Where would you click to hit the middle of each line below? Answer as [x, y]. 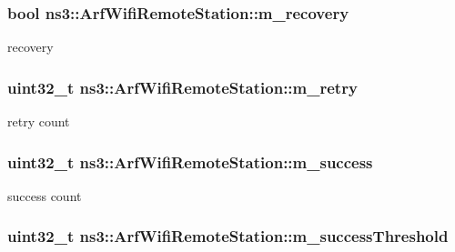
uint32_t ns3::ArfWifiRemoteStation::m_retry [182, 87]
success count [45, 195]
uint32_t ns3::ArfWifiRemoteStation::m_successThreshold [228, 236]
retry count [39, 121]
